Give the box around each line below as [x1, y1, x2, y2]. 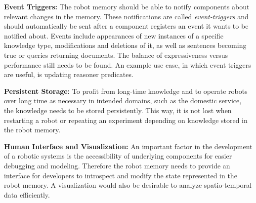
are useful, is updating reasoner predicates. [4, 69, 133, 80]
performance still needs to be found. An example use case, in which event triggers [4, 59, 251, 70]
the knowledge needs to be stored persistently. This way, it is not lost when [4, 105, 232, 115]
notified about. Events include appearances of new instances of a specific [4, 30, 223, 41]
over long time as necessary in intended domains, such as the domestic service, [4, 95, 242, 106]
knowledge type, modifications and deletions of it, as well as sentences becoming [4, 40, 247, 50]
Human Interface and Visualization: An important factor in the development [4, 141, 253, 151]
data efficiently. [4, 189, 50, 200]
